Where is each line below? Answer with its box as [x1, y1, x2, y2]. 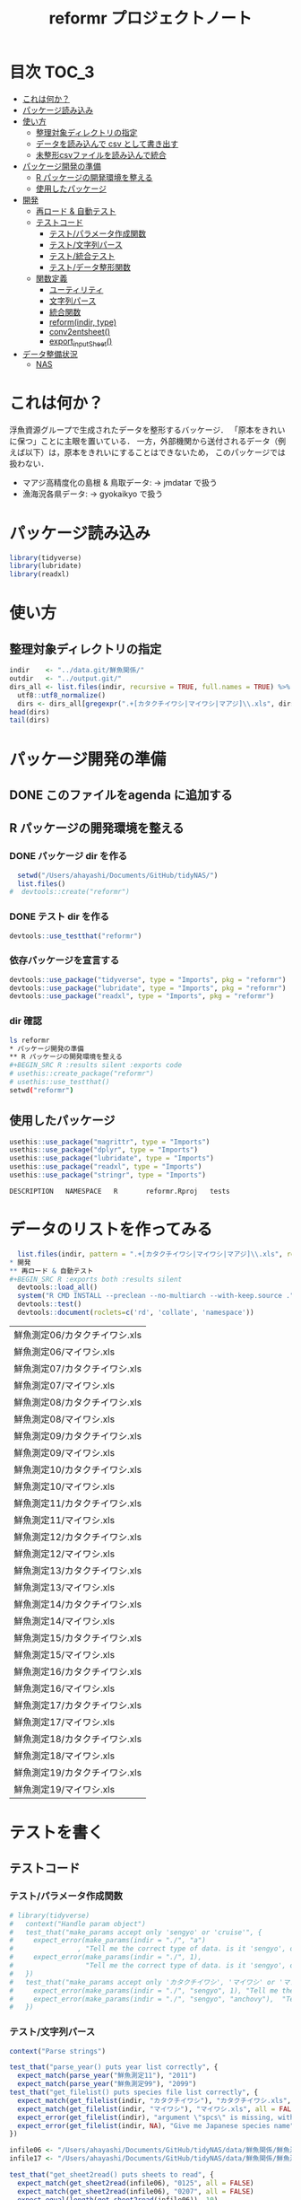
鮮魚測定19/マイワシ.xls [13, 1783, 115, 1795]
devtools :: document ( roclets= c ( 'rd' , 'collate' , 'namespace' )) [17, 1308, 254, 1318]
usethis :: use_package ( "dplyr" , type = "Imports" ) [9, 1145, 199, 1154]
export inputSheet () [48, 336, 113, 348]
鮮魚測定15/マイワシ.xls [13, 1648, 115, 1661]
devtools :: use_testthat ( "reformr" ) [9, 931, 142, 941]
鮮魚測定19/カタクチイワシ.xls [13, 1766, 142, 1778]
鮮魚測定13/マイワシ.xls [13, 1581, 115, 1593]
